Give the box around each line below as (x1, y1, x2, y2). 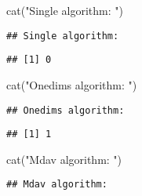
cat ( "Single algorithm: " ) (6, 2, 123, 18)
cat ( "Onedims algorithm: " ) (6, 76, 137, 93)
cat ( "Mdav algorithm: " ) (6, 151, 122, 167)
